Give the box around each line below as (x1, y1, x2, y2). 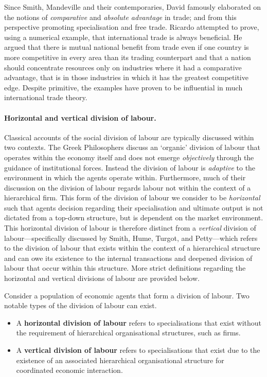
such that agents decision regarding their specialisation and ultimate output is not (4, 202, 263, 213)
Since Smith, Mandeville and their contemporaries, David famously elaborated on (4, 2, 261, 12)
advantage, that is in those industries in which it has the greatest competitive (4, 72, 248, 83)
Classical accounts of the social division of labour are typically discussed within (4, 131, 254, 142)
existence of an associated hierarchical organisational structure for (16, 354, 224, 365)
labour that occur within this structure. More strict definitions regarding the (4, 262, 246, 273)
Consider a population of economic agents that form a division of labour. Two (4, 290, 250, 300)
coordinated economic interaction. (16, 365, 123, 375)
